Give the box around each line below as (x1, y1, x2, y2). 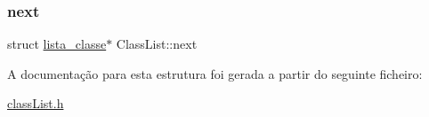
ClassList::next (116, 35, 198, 53)
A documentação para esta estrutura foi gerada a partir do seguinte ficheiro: (7, 64, 423, 82)
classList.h (7, 94, 64, 113)
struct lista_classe (7, 35, 107, 53)
